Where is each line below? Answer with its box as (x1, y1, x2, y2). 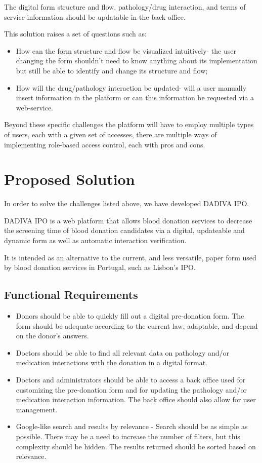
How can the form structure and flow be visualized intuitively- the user (16, 45, 236, 56)
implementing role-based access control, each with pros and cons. (4, 139, 205, 149)
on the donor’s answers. (16, 330, 89, 341)
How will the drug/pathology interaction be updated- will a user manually (16, 82, 247, 93)
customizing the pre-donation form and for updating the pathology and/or (16, 384, 247, 395)
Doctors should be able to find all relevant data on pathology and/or (16, 347, 230, 358)
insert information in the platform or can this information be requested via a (16, 92, 254, 103)
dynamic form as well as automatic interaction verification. (4, 235, 187, 246)
